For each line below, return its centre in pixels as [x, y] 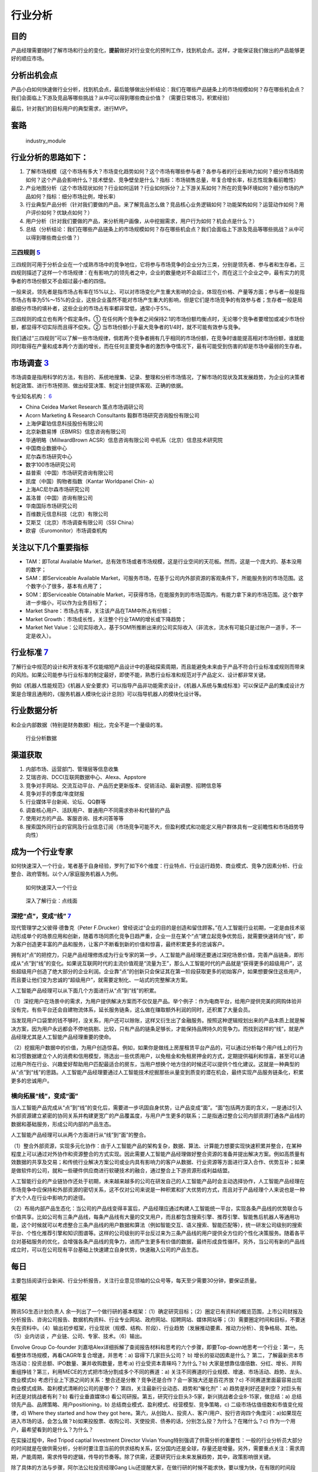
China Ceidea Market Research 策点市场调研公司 [85, 407]
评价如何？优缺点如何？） [62, 213]
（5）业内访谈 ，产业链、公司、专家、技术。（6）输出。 [78, 1336]
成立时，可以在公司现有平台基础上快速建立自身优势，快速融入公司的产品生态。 [106, 1250]
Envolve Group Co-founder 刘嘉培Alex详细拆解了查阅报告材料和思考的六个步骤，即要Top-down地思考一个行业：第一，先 [158, 1347]
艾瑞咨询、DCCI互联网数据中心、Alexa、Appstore [86, 777]
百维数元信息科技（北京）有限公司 [67, 514]
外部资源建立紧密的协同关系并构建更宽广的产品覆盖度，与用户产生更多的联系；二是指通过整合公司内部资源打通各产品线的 [158, 1116]
